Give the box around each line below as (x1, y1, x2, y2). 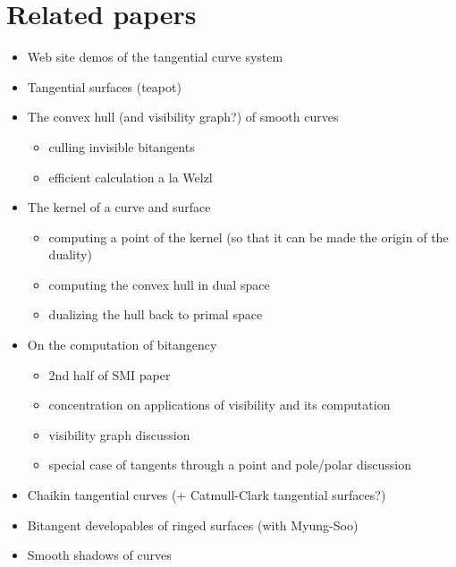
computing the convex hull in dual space (48, 275, 270, 293)
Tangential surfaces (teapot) (27, 77, 182, 96)
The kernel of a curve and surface (27, 198, 211, 216)
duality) (48, 245, 92, 264)
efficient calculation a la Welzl (48, 167, 213, 186)
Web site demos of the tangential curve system (27, 47, 283, 66)
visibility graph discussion (48, 425, 190, 444)
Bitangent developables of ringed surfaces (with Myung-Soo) (27, 515, 359, 534)
